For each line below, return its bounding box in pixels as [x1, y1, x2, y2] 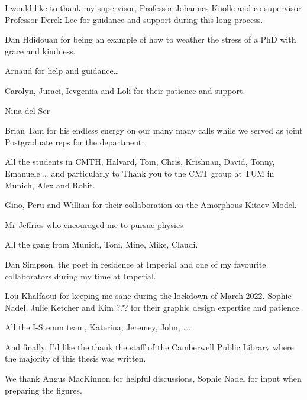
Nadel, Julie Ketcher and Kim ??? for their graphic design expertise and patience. [5, 301, 302, 313]
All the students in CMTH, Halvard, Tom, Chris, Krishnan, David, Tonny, [5, 155, 275, 168]
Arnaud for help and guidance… [5, 64, 119, 77]
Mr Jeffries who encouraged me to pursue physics [5, 218, 183, 230]
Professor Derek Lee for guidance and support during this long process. [5, 13, 263, 25]
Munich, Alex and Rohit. [5, 178, 95, 191]
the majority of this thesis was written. [5, 352, 146, 365]
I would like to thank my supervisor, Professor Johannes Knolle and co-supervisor [5, 2, 302, 14]
